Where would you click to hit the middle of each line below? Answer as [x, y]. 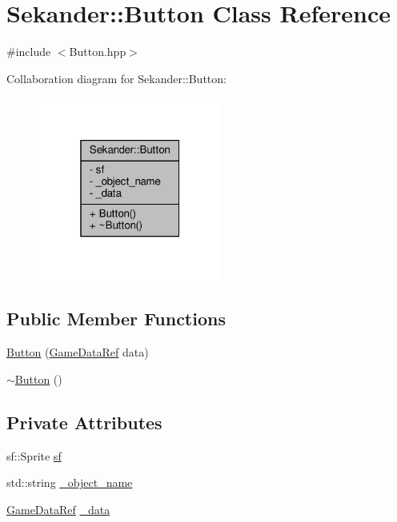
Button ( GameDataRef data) [78, 352]
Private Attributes [84, 422]
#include [29, 52]
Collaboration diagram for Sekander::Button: [116, 78]
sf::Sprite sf [34, 455]
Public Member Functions [116, 319]
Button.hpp [98, 52]
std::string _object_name [70, 482]
